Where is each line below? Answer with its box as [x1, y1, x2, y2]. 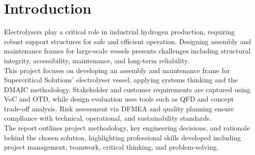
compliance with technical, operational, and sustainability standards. [4, 113, 212, 123]
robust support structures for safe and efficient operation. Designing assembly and [4, 36, 251, 46]
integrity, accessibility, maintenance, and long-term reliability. [4, 55, 190, 65]
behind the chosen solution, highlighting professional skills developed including [4, 132, 241, 142]
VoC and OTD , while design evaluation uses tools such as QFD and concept [4, 94, 234, 104]
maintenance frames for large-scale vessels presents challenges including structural [4, 46, 251, 56]
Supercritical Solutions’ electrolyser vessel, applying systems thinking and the [4, 75, 238, 85]
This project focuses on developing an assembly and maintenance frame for [4, 65, 230, 75]
